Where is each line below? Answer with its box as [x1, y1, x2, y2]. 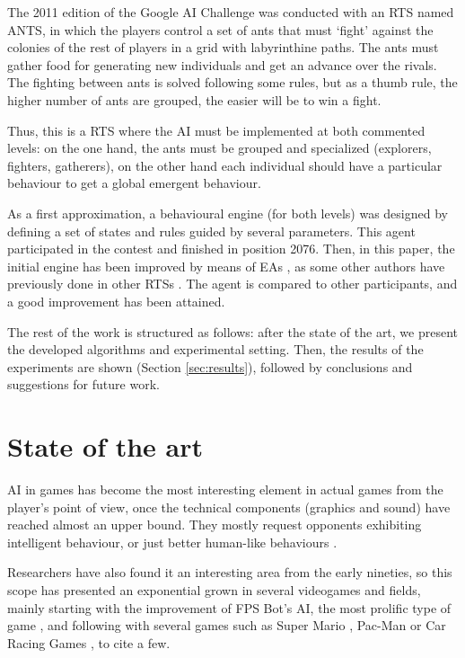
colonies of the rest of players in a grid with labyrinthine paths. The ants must [7, 38, 439, 57]
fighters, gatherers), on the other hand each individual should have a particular [7, 156, 443, 174]
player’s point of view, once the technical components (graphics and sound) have [7, 497, 451, 516]
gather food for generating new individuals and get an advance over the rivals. [7, 55, 437, 74]
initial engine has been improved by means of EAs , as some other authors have [7, 256, 445, 275]
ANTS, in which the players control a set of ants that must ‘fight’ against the [7, 20, 434, 39]
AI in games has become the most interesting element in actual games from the [7, 480, 443, 498]
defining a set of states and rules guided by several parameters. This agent [7, 221, 416, 240]
